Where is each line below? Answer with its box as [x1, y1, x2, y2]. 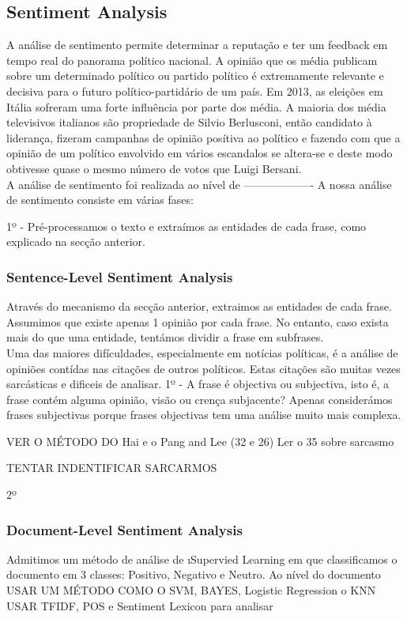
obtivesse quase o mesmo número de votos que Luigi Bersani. [6, 160, 302, 176]
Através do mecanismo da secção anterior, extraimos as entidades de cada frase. [6, 298, 392, 315]
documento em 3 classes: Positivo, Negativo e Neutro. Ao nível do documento [6, 566, 381, 583]
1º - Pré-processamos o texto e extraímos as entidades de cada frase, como [6, 217, 367, 234]
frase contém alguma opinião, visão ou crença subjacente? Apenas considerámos [6, 391, 393, 407]
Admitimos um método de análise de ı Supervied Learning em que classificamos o [6, 550, 398, 567]
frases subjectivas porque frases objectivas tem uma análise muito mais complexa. [6, 406, 401, 423]
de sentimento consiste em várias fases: [6, 191, 194, 208]
